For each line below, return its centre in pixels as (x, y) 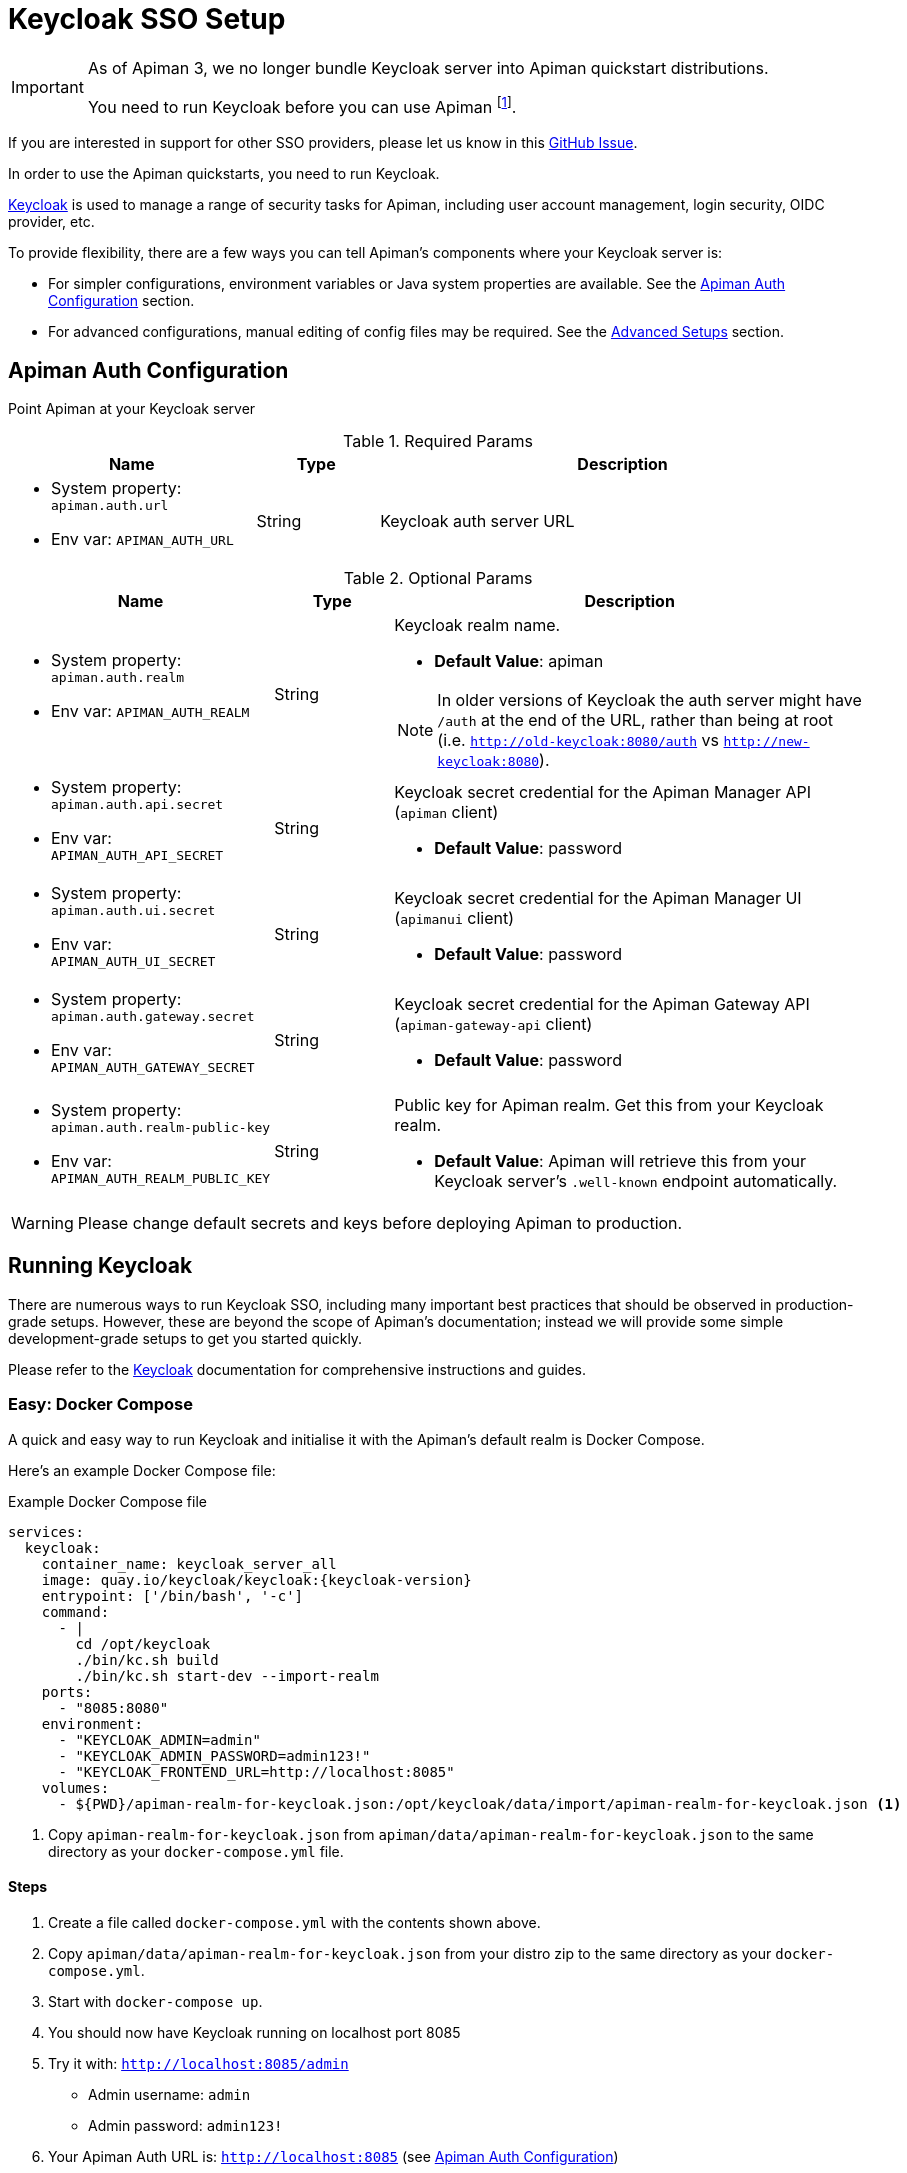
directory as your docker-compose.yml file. (196, 1851)
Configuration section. (121, 301)
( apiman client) (446, 811)
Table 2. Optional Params (438, 577)
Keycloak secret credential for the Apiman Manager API (602, 791)
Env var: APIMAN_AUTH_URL (142, 538)
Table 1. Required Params (438, 440)
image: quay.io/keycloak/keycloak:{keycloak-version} (256, 1579)
